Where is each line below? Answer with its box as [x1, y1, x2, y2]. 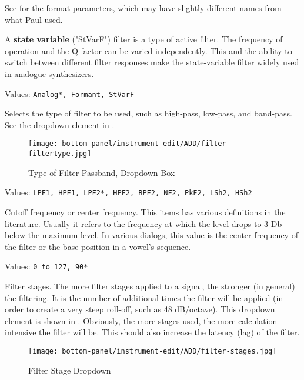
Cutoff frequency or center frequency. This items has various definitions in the [5, 205, 286, 218]
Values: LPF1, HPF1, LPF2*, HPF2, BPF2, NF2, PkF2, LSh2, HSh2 [5, 186, 252, 198]
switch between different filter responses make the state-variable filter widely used [5, 56, 299, 68]
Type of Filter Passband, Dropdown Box [28, 166, 175, 178]
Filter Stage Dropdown [28, 364, 111, 376]
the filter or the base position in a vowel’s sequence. [5, 240, 191, 252]
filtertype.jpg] [28, 149, 92, 158]
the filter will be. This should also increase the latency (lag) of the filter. [39, 326, 300, 338]
